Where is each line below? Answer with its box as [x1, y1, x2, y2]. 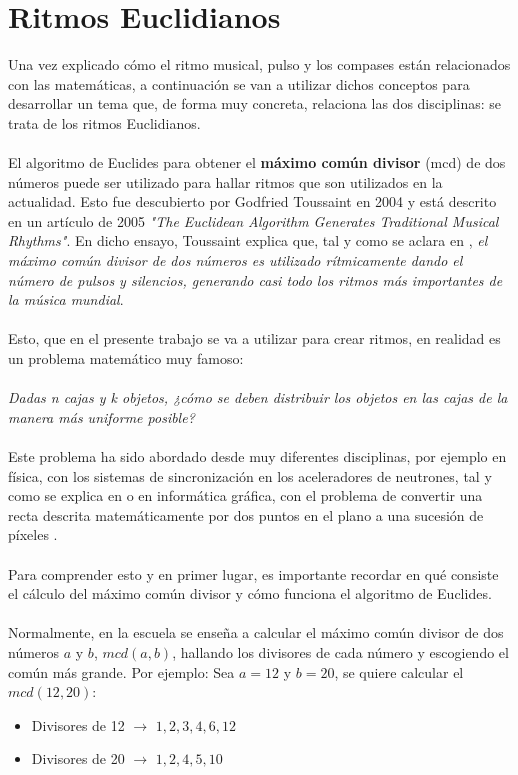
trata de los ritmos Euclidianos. [8, 112, 201, 133]
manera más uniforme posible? [8, 406, 195, 427]
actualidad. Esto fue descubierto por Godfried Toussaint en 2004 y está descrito [8, 191, 497, 212]
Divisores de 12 [31, 714, 125, 735]
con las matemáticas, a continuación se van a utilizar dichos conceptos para [8, 73, 470, 94]
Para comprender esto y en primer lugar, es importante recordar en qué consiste [8, 563, 499, 584]
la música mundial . [8, 289, 124, 310]
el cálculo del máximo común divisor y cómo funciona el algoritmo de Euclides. [8, 583, 492, 604]
